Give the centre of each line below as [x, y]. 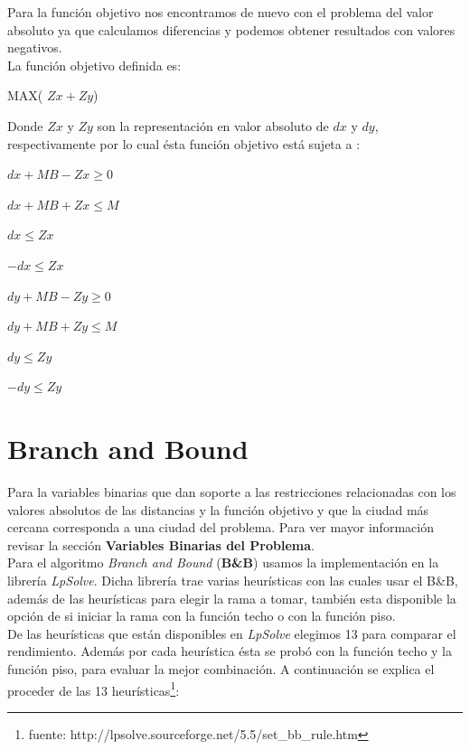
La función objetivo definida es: [94, 65]
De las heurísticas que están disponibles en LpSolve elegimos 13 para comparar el [232, 633]
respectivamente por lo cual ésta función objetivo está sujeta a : [184, 143]
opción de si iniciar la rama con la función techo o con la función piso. [202, 616]
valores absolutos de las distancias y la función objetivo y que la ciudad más [218, 509]
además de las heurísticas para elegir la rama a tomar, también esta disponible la [232, 598]
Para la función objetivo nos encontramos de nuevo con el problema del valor [221, 12]
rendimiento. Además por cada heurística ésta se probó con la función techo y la [230, 651]
